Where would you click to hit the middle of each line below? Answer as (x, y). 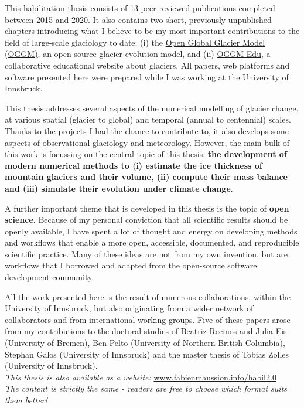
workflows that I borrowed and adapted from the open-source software (131, 265)
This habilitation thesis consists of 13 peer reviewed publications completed (140, 8)
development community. (49, 277)
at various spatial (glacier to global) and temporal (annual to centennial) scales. (148, 119)
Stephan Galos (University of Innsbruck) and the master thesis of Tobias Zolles (147, 354)
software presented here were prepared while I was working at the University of (147, 76)
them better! (26, 400)
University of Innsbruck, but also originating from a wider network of (129, 308)
